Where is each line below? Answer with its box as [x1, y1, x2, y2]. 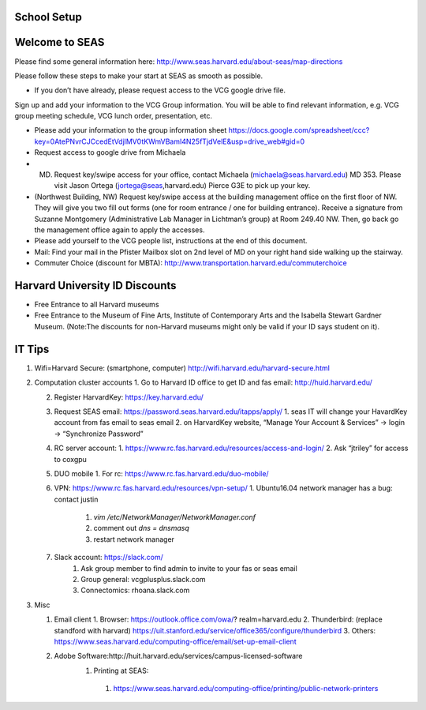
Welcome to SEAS [14, 36, 105, 49]
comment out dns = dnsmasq [93, 524, 189, 533]
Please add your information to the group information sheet [34, 126, 227, 135]
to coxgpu [54, 454, 87, 464]
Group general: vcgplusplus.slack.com [80, 575, 206, 584]
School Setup [14, 10, 82, 24]
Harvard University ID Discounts [14, 279, 177, 292]
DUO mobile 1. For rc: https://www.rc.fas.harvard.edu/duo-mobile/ [54, 468, 269, 478]
